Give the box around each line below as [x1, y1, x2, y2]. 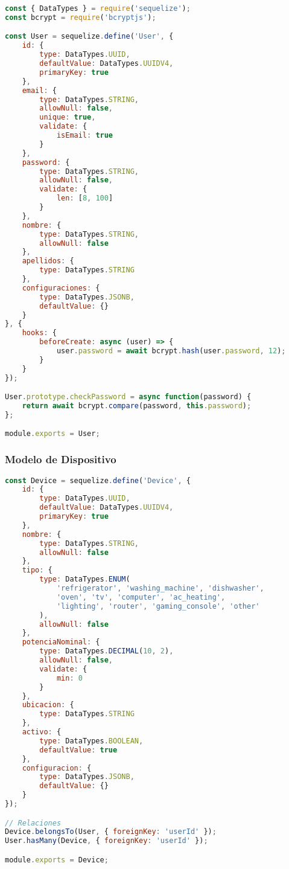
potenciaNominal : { [22, 638, 100, 647]
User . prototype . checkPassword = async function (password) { [5, 393, 252, 402]
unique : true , [39, 113, 96, 122]
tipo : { [22, 566, 52, 575]
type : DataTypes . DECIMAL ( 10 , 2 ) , [39, 647, 174, 656]
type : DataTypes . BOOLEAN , [39, 736, 144, 745]
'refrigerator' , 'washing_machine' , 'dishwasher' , [56, 584, 264, 593]
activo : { [22, 728, 62, 737]
